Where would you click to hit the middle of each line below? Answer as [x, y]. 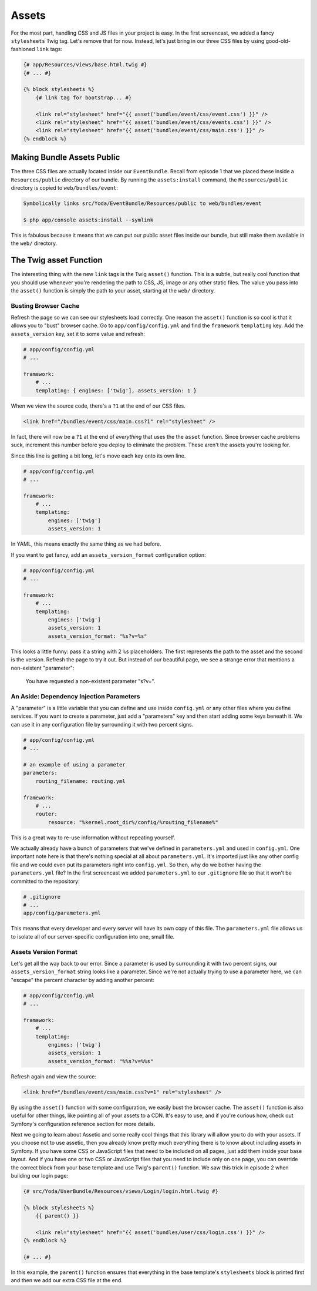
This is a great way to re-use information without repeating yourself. [93, 838]
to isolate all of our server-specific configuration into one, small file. [93, 936]
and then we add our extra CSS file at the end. [67, 1280]
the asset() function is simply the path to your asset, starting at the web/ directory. [113, 290]
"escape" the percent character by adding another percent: [83, 980]
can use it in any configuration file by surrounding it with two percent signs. [102, 724]
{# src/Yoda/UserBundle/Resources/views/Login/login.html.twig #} [121, 1191]
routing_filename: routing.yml [80, 781]
